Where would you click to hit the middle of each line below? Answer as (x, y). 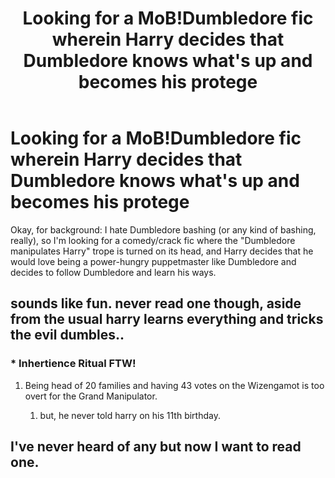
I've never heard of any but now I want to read (156, 447)
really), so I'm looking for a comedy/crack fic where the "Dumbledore (153, 240)
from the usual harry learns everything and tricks (167, 319)
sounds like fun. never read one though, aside (156, 303)
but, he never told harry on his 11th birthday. (130, 415)
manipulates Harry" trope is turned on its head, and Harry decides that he (162, 251)
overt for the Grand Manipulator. (91, 396)
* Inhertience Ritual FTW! (73, 364)
